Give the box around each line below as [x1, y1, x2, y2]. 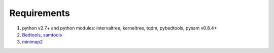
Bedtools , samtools [22, 31, 62, 37]
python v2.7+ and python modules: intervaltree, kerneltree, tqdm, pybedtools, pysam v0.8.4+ [22, 25, 217, 31]
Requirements [9, 7, 71, 18]
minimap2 [22, 39, 43, 45]
